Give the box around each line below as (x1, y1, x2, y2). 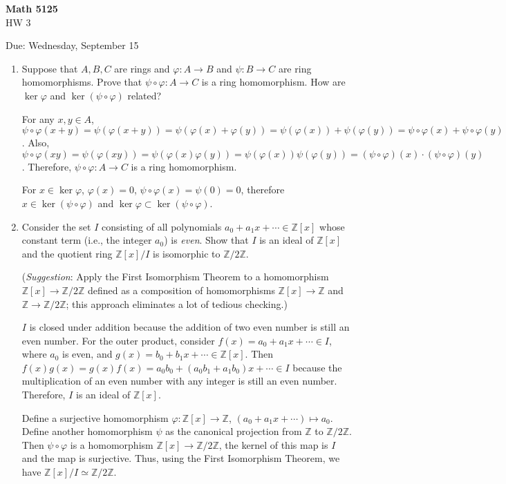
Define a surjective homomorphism (21, 410, 169, 425)
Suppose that (21, 61, 78, 75)
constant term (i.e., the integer (21, 233, 152, 247)
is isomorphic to (153, 246, 221, 260)
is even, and (62, 347, 113, 361)
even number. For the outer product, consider (21, 333, 215, 347)
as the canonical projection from (165, 424, 302, 438)
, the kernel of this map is (218, 437, 328, 452)
